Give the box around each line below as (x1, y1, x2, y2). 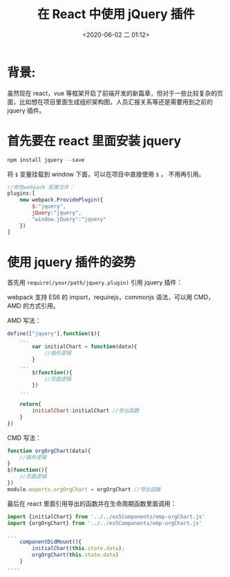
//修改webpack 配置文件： (7, 184, 75, 190)
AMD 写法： (7, 317, 41, 325)
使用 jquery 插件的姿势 (7, 254, 136, 270)
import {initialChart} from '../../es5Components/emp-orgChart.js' (7, 513, 206, 520)
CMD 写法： (7, 434, 41, 442)
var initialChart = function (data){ (32, 344, 137, 350)
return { (19, 401, 41, 408)
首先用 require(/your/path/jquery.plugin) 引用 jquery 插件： (7, 278, 183, 287)
